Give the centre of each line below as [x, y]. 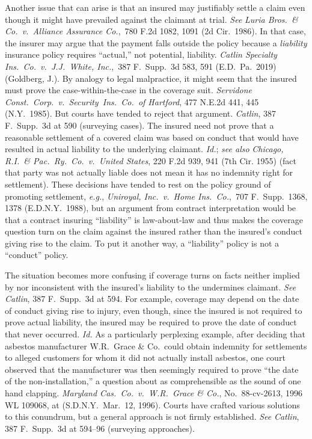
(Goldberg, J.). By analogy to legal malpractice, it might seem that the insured [151, 78]
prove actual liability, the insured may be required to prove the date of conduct [151, 322]
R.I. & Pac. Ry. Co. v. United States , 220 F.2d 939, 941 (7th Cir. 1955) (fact [151, 160]
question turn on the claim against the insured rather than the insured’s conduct [154, 231]
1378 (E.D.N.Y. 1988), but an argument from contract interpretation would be [151, 208]
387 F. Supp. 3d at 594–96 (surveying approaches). [100, 428]
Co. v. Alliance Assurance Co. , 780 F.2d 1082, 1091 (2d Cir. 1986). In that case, [155, 31]
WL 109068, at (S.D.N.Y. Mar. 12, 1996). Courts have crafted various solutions [152, 404]
